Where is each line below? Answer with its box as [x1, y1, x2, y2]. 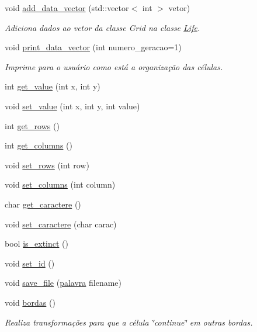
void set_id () [5, 257, 55, 269]
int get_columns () [5, 139, 72, 151]
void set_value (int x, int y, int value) [5, 99, 140, 112]
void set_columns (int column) [5, 178, 116, 191]
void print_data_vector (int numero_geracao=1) [5, 41, 182, 53]
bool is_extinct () [5, 237, 68, 250]
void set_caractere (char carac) [5, 217, 117, 230]
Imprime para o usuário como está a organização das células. [5, 60, 223, 72]
